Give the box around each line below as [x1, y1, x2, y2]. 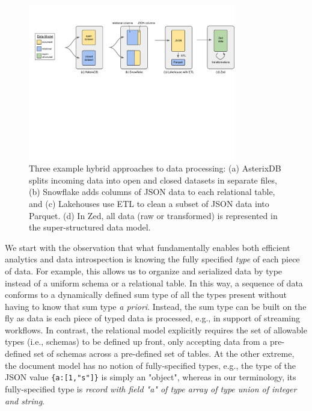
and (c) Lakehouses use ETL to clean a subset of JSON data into [29, 197, 269, 209]
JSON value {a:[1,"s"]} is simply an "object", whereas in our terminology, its [5, 371, 296, 383]
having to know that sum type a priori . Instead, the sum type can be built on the [5, 300, 307, 312]
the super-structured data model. [29, 221, 151, 233]
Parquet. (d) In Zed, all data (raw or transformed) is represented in [29, 209, 278, 221]
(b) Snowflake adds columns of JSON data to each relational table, [29, 185, 275, 198]
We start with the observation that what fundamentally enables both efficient [5, 241, 290, 253]
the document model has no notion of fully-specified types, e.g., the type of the [5, 359, 296, 371]
